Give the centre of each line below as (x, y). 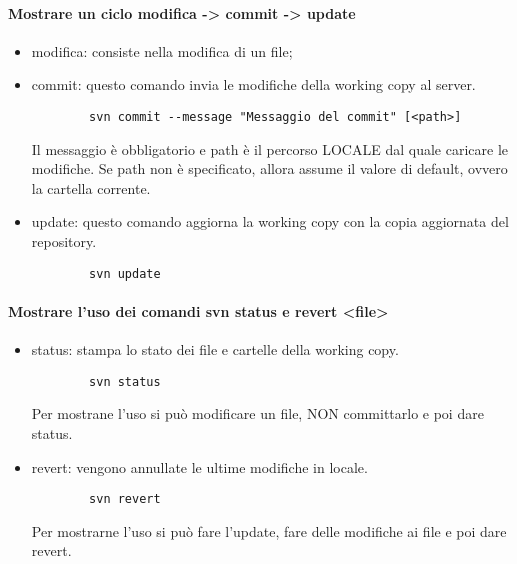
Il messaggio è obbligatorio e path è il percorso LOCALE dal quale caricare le (269, 148)
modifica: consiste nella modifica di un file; (162, 50)
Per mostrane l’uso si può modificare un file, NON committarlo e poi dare (257, 413)
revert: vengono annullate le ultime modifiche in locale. (199, 466)
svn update (125, 273)
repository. (64, 241)
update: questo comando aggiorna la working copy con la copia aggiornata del (270, 221)
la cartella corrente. (91, 187)
